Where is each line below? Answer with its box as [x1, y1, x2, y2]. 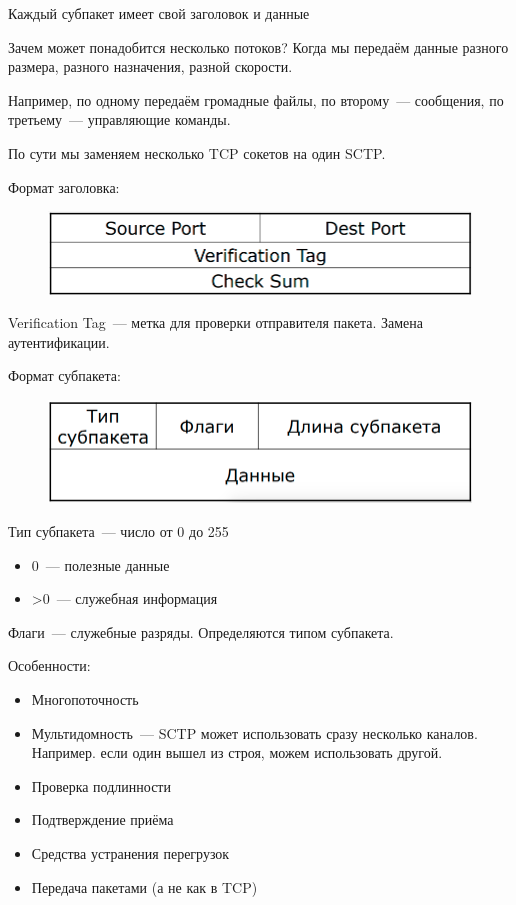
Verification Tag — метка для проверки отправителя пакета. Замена [8, 312, 423, 333]
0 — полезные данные [31, 554, 170, 575]
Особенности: [8, 655, 91, 676]
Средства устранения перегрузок [31, 842, 230, 863]
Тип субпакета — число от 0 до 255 [8, 521, 229, 542]
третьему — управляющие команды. [8, 109, 231, 130]
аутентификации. [8, 331, 110, 352]
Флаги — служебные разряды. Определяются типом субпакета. [8, 621, 394, 642]
